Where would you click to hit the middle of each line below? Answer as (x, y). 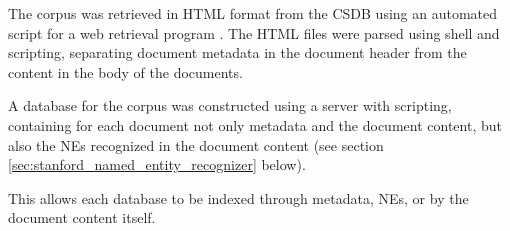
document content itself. (82, 217)
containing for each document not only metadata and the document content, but (255, 124)
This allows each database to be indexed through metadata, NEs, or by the (238, 197)
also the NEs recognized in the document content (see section (196, 144)
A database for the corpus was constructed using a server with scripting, (230, 105)
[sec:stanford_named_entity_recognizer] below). (157, 164)
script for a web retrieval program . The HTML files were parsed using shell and (254, 32)
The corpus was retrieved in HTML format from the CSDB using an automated (253, 13)
